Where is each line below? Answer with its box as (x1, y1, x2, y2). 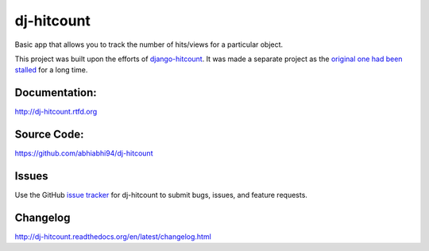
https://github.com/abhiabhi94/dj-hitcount (14, 149, 153, 158)
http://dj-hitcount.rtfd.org (14, 107, 98, 117)
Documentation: (14, 86, 97, 99)
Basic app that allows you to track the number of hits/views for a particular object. (14, 40, 284, 49)
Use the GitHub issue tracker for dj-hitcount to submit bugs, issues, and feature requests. (14, 191, 307, 200)
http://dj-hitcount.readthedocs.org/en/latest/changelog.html (14, 231, 212, 241)
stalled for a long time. (14, 65, 88, 75)
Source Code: (14, 128, 84, 141)
